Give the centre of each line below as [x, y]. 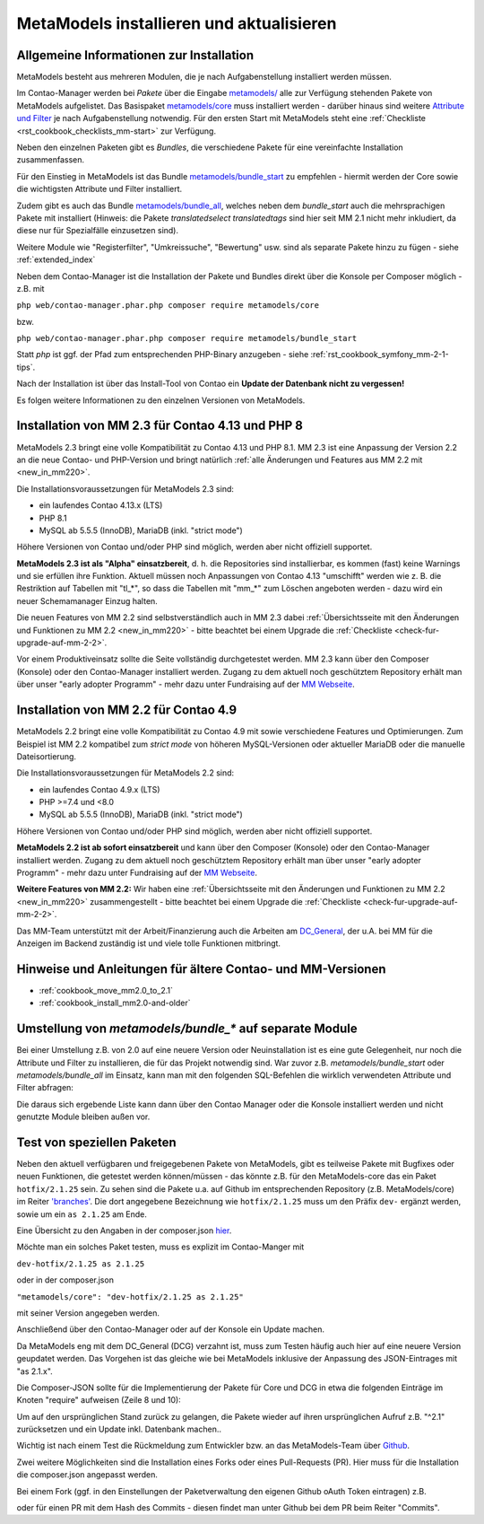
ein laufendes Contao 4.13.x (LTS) [101, 505]
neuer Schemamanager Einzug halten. [87, 600]
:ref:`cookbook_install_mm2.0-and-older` [115, 1003]
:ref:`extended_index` [56, 259]
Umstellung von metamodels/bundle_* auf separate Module [187, 1029]
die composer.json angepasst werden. [87, 1475]
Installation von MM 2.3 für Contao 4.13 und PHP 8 [160, 426]
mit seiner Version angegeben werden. [88, 1313]
